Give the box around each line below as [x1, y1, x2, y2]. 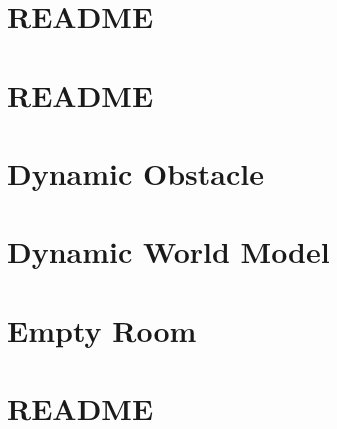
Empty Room [7, 309, 197, 350]
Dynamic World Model [7, 231, 330, 272]
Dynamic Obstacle [7, 152, 264, 193]
